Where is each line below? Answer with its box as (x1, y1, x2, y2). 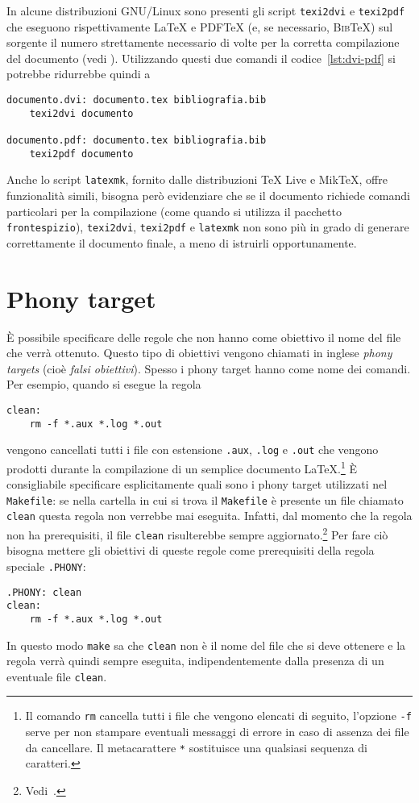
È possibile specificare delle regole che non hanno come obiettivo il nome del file (6, 328, 401, 345)
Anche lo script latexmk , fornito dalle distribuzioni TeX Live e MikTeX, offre (6, 171, 388, 188)
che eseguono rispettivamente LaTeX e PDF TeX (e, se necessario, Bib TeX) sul (6, 18, 393, 35)
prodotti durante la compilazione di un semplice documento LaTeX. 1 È (6, 457, 357, 476)
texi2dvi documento (29, 107, 134, 119)
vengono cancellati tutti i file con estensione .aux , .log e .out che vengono (6, 441, 379, 458)
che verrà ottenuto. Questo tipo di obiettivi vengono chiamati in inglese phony (6, 344, 392, 361)
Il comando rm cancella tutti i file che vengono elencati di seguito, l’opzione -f (25, 707, 412, 724)
